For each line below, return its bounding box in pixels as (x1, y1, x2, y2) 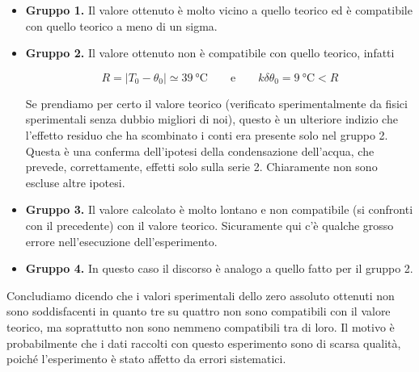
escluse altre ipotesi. (25, 173, 125, 190)
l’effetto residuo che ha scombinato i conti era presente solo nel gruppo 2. (25, 126, 388, 143)
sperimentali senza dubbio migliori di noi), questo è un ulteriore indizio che (25, 111, 398, 127)
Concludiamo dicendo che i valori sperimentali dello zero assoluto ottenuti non (6, 286, 395, 303)
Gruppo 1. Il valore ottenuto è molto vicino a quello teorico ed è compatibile (25, 2, 413, 18)
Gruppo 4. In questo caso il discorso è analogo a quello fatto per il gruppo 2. (25, 260, 413, 277)
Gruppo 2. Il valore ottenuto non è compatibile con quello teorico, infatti (25, 44, 395, 61)
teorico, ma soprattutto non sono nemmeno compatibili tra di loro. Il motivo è (6, 318, 395, 335)
